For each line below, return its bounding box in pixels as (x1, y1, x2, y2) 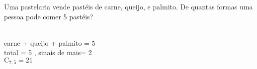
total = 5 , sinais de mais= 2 (4, 47, 92, 58)
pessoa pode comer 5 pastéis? (4, 11, 93, 21)
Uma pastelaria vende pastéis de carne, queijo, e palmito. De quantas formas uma (4, 1, 253, 11)
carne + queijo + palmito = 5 (4, 37, 95, 48)
